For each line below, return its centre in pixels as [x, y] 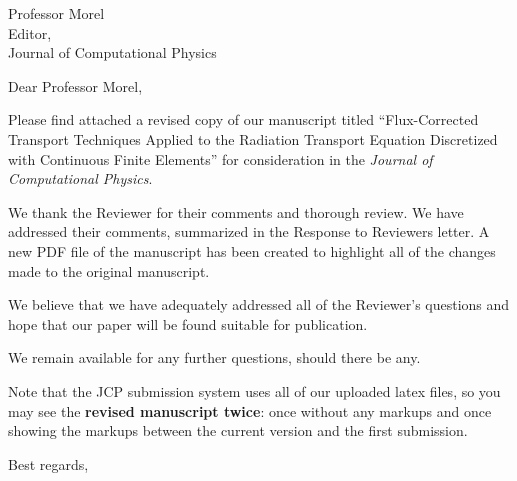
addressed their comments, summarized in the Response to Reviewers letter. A [249, 231]
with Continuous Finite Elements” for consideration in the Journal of [220, 158]
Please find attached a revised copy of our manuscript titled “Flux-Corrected [243, 119]
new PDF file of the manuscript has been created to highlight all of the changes [252, 250]
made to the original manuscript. [109, 270]
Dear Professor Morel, [75, 85]
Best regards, [48, 463]
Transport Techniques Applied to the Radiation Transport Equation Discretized [253, 138]
